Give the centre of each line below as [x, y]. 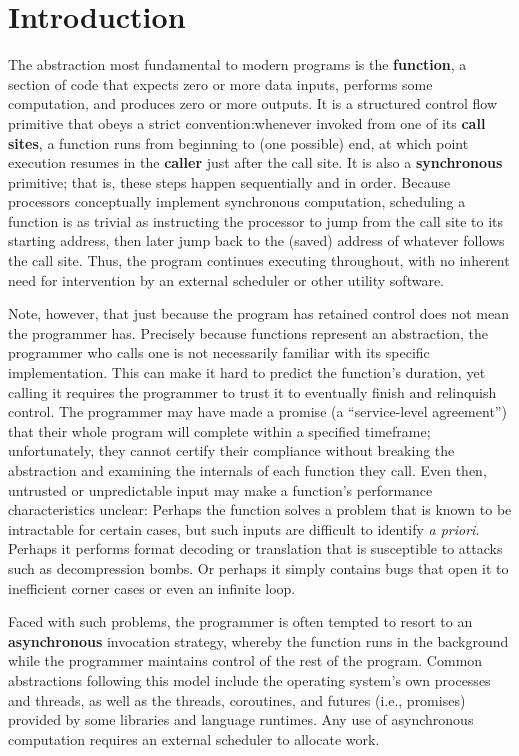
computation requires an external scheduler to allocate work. [194, 738]
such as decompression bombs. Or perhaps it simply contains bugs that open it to [258, 567]
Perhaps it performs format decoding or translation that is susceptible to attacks [255, 548]
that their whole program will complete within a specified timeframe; [219, 430]
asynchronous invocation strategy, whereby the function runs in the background [258, 640]
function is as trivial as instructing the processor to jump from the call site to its [256, 220]
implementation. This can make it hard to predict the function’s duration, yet [247, 372]
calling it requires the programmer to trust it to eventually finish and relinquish [252, 391]
